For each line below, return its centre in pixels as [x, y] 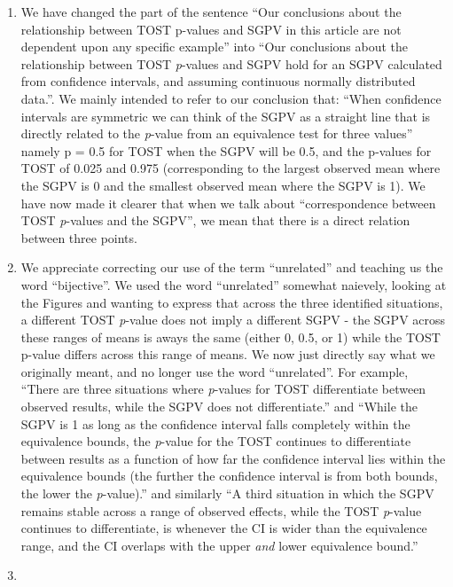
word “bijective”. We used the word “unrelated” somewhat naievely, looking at [234, 284]
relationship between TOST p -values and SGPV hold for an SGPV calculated [231, 63]
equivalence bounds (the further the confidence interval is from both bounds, [229, 476]
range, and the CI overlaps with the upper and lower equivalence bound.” [219, 545]
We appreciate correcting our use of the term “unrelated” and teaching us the [232, 267]
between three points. [79, 237]
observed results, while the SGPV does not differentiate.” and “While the [219, 407]
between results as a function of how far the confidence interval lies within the [233, 458]
